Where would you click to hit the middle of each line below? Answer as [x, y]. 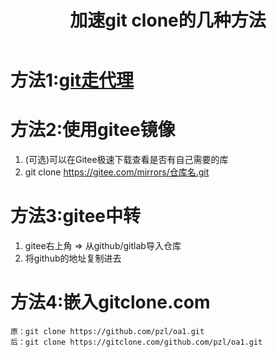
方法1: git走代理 [72, 80]
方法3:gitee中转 [76, 216]
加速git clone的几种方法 [168, 20]
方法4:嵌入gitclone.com [110, 302]
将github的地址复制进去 [73, 258]
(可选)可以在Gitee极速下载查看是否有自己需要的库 [126, 160]
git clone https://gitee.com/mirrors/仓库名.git [117, 172]
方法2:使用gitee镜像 [93, 130]
